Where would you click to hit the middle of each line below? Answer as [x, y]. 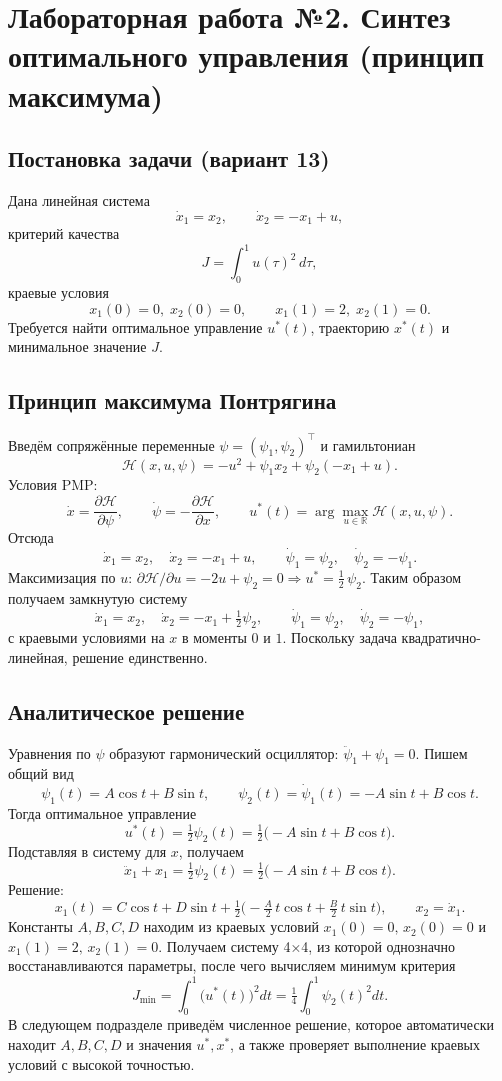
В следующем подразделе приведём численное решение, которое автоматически [251, 1024]
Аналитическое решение [126, 710]
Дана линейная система [79, 199]
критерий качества [64, 233]
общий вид [41, 773]
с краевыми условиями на [86, 637]
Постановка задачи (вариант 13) [169, 158]
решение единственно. [140, 656]
